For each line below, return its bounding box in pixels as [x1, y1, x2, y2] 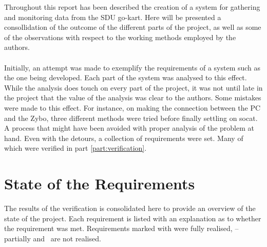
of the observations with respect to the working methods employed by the [4, 31, 236, 42]
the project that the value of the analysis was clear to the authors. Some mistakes [4, 92, 261, 103]
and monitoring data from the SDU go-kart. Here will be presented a [4, 11, 221, 22]
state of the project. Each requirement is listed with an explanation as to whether [4, 213, 261, 223]
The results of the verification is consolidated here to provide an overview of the [4, 203, 256, 214]
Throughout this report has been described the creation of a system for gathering [4, 2, 260, 12]
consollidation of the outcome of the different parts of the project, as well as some [4, 22, 261, 32]
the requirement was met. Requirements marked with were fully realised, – [4, 223, 239, 234]
